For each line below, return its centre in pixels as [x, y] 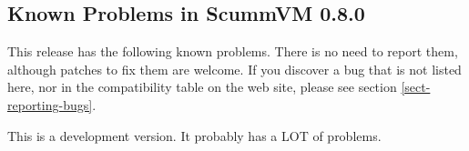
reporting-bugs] [50, 104]
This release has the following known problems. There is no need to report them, [233, 51]
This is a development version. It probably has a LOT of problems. [194, 135]
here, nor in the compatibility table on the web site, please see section [202, 87]
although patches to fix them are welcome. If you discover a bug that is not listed [234, 69]
